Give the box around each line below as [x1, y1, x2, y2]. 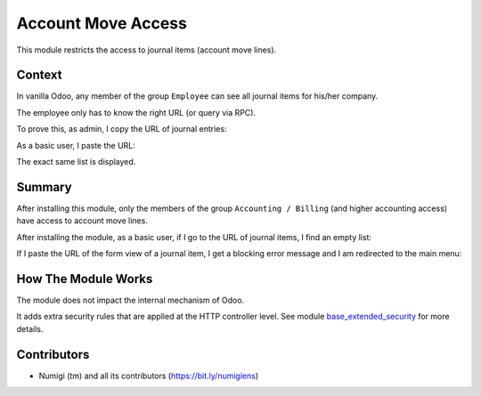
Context [16, 68, 62, 83]
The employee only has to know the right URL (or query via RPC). [16, 107, 257, 117]
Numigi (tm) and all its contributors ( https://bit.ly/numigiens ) [38, 370, 259, 381]
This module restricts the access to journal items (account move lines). [16, 44, 277, 55]
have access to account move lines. [16, 215, 149, 226]
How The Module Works [16, 271, 153, 287]
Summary [16, 179, 72, 195]
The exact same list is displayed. [16, 157, 136, 167]
